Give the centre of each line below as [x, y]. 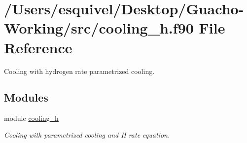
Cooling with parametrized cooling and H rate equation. [87, 134]
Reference [38, 47]
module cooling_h [31, 118]
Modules [26, 97]
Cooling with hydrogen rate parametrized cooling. [79, 71]
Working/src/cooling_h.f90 [99, 28]
